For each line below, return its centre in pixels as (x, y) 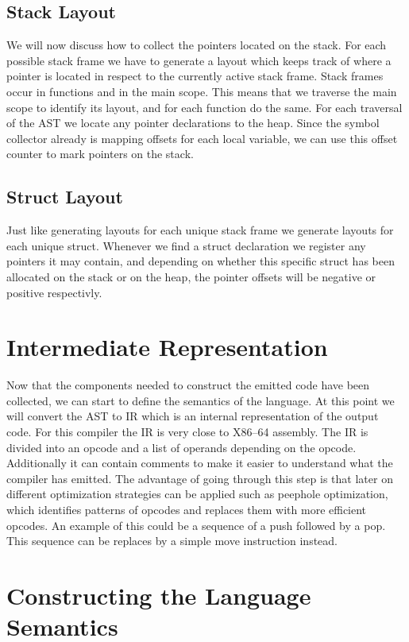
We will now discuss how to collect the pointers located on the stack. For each (197, 45)
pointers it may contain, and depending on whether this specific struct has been (201, 261)
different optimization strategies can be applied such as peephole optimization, (197, 494)
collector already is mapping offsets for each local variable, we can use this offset (202, 138)
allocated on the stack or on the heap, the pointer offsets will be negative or (191, 276)
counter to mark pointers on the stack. (100, 154)
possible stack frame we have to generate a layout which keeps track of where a (199, 60)
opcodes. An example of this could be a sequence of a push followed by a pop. (196, 525)
